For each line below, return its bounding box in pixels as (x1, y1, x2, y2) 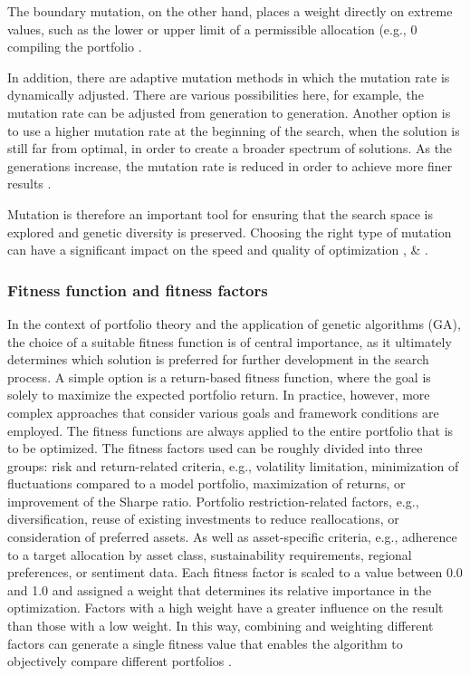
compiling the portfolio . (7, 37, 142, 56)
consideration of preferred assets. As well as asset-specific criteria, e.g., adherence (7, 527, 457, 546)
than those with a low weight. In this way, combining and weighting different (7, 616, 434, 635)
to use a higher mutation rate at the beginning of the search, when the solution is (7, 121, 460, 140)
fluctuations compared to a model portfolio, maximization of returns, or (7, 474, 406, 493)
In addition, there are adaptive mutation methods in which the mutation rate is (7, 67, 450, 86)
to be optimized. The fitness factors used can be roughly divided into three (7, 439, 423, 458)
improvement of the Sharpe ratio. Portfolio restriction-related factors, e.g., (7, 491, 419, 510)
